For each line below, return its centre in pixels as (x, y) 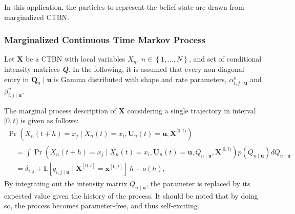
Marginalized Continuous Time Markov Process (105, 40)
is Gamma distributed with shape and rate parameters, (140, 79)
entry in (17, 79)
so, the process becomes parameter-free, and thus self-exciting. (102, 206)
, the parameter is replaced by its (198, 183)
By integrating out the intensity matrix (66, 183)
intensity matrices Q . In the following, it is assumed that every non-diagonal (124, 69)
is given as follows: (50, 120)
